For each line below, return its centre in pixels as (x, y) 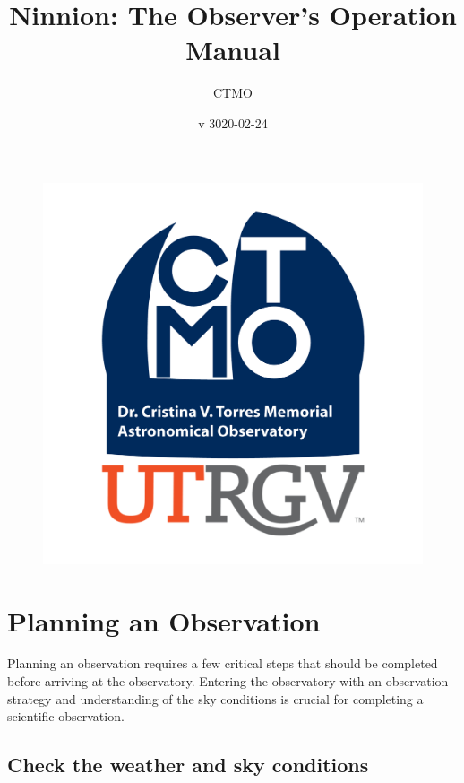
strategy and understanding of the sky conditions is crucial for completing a (215, 698)
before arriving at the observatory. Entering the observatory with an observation (228, 681)
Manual (233, 50)
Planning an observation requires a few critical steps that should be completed (223, 663)
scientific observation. (66, 716)
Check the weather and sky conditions (188, 765)
